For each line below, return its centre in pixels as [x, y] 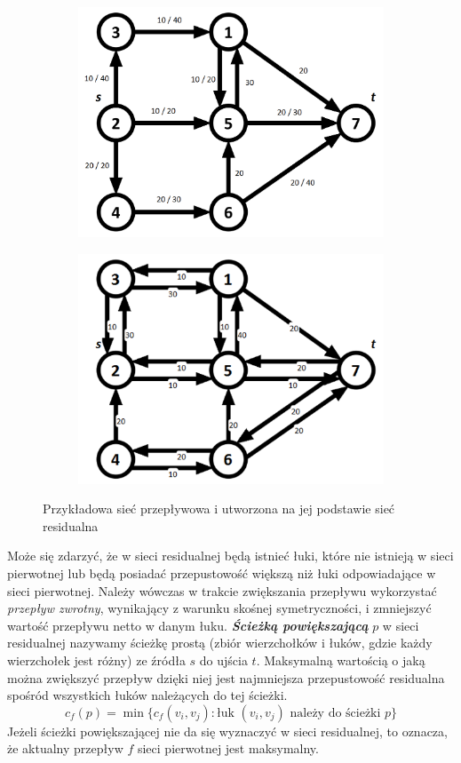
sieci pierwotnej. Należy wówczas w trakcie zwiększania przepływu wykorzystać [222, 590]
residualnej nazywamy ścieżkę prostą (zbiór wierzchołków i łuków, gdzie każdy [220, 643]
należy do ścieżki [335, 713]
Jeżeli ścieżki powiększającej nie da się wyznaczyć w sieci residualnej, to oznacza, [227, 731]
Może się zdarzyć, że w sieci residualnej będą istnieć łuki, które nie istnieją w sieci [230, 556]
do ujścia [223, 660]
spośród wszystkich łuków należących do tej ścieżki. [147, 695]
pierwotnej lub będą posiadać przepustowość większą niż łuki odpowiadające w [222, 572]
